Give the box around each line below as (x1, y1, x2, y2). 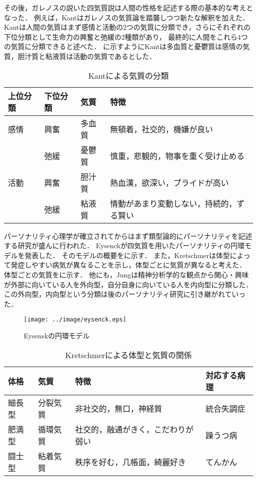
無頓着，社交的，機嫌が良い (110, 123, 213, 135)
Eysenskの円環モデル (24, 330, 90, 340)
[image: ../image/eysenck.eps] (24, 316, 127, 323)
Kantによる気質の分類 (88, 69, 169, 81)
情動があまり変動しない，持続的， (110, 197, 237, 209)
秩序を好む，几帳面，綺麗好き (75, 456, 186, 468)
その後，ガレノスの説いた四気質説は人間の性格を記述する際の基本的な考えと (4, 2, 253, 12)
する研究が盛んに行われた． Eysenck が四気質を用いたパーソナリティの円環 (4, 240, 245, 251)
